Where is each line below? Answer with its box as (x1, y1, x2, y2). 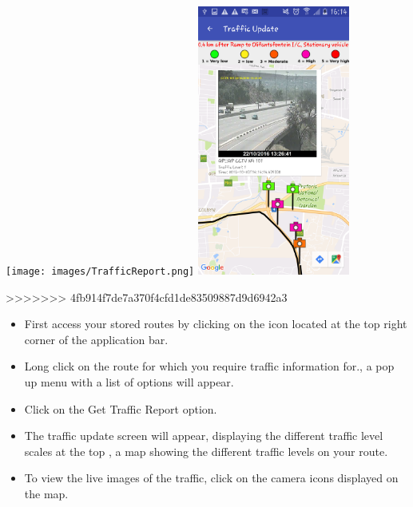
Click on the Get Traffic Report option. (24, 400, 217, 417)
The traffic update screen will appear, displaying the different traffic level (24, 427, 383, 444)
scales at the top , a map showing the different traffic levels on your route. (24, 442, 388, 459)
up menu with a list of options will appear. (24, 373, 234, 390)
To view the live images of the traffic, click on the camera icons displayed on (24, 469, 399, 486)
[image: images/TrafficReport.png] (6, 265, 195, 277)
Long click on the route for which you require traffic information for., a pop (24, 358, 395, 374)
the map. (24, 485, 69, 501)
